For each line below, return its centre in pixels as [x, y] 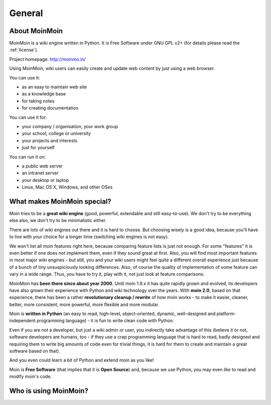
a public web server [42, 166]
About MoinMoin [36, 31]
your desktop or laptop [45, 180]
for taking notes [38, 101]
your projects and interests [50, 140]
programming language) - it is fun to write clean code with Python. [105, 321]
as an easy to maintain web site [54, 87]
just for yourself [38, 148]
